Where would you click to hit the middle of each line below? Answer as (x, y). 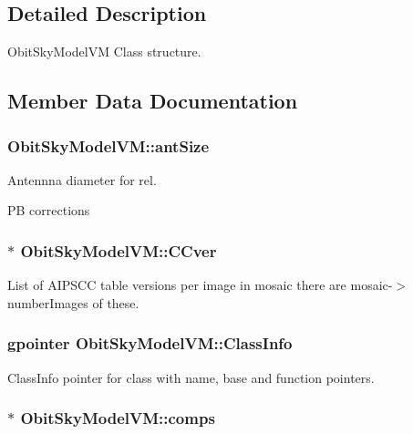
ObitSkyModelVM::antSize (108, 145)
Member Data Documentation (153, 101)
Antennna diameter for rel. (82, 179)
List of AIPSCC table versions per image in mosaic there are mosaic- (200, 285)
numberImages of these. (73, 302)
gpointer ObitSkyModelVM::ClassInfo (150, 343)
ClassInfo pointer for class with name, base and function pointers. (191, 377)
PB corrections (49, 210)
